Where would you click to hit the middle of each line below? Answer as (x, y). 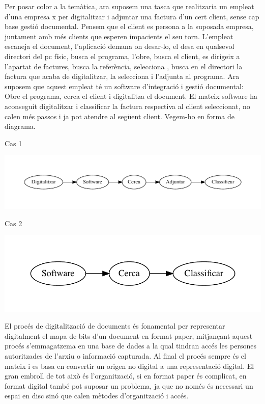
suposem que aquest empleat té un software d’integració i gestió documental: (124, 86)
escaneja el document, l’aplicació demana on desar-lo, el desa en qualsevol (120, 46)
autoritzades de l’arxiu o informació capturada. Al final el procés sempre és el (125, 355)
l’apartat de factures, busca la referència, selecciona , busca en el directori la (124, 66)
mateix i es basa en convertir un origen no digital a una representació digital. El (129, 366)
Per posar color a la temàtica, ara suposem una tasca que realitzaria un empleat (129, 6)
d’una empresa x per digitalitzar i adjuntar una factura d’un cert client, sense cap (132, 16)
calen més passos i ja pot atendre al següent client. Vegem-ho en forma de (120, 116)
